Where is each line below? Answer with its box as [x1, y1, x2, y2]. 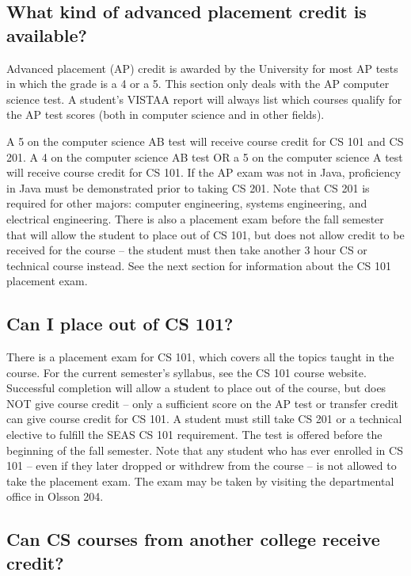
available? [6, 22, 87, 47]
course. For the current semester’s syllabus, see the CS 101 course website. [6, 364, 367, 380]
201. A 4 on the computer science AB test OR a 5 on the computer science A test [6, 148, 403, 165]
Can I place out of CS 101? [6, 311, 234, 336]
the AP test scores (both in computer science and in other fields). [6, 106, 325, 123]
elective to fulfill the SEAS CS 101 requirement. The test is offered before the [6, 426, 382, 443]
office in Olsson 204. [6, 488, 104, 505]
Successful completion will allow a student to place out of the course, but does [6, 380, 386, 396]
